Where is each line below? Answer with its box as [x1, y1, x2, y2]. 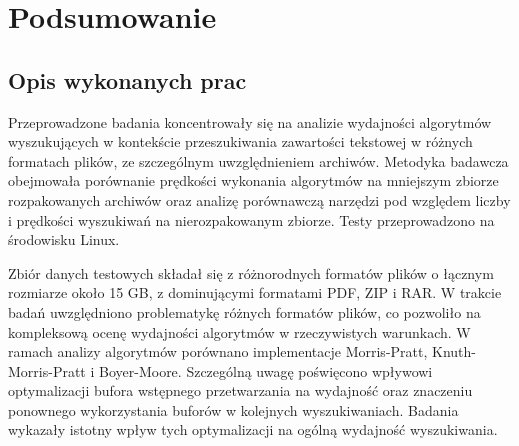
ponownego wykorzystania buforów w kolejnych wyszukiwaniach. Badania [8, 399, 459, 420]
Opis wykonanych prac [8, 64, 247, 95]
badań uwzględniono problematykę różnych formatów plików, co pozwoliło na [8, 301, 481, 322]
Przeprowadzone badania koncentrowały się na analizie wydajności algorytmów [8, 111, 492, 132]
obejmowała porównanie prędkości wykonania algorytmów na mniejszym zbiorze [8, 170, 499, 191]
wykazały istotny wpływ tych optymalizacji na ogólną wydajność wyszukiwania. [8, 419, 498, 440]
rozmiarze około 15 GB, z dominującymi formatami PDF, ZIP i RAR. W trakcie [8, 282, 502, 303]
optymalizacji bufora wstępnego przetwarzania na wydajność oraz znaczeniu [8, 380, 473, 401]
